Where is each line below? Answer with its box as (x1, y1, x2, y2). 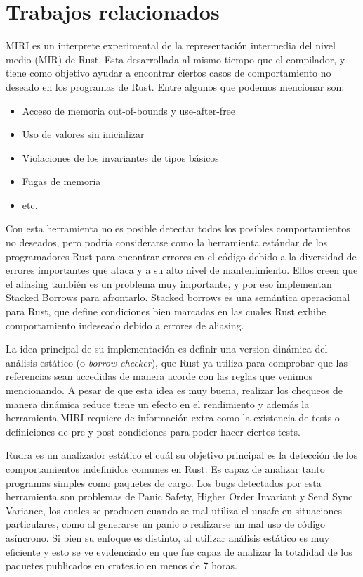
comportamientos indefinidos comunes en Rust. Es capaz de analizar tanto (6, 461, 325, 476)
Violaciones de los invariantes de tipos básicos (22, 150, 219, 165)
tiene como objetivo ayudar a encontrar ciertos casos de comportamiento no (6, 65, 331, 80)
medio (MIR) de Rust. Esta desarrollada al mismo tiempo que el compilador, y (6, 51, 345, 66)
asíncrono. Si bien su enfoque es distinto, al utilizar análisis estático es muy (6, 530, 330, 545)
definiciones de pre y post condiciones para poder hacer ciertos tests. (6, 424, 301, 438)
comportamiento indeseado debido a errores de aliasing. (6, 317, 244, 332)
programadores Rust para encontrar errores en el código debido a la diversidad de (6, 248, 357, 263)
